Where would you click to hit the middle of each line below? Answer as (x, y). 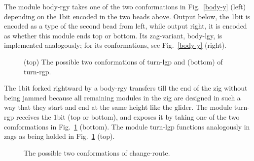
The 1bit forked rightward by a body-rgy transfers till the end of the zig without (126, 88)
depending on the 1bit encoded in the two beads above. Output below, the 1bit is (127, 16)
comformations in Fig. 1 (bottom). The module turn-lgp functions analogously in (127, 126)
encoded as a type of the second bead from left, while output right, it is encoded (126, 26)
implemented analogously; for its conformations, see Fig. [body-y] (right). (115, 45)
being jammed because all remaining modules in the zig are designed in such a (122, 97)
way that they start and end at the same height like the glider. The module (118, 107)
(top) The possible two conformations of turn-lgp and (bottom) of (123, 61)
